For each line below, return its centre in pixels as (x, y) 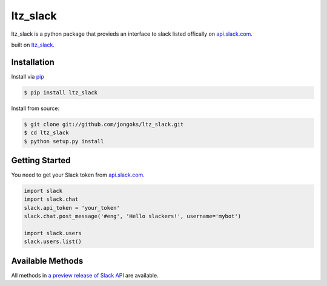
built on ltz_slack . (33, 45)
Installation (33, 62)
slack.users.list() (53, 242)
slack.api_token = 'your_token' (72, 208)
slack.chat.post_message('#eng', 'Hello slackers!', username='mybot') (133, 216)
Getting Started (41, 160)
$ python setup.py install (64, 141)
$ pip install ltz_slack (61, 93)
